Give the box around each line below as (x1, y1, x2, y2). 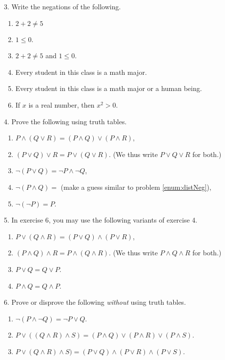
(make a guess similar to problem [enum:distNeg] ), (61, 181, 211, 192)
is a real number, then (28, 99, 95, 110)
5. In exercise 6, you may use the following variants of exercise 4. (4, 215, 198, 225)
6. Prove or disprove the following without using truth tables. (4, 297, 186, 307)
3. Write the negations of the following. (4, 1, 121, 11)
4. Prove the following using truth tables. (4, 116, 127, 126)
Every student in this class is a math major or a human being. (15, 83, 202, 93)
